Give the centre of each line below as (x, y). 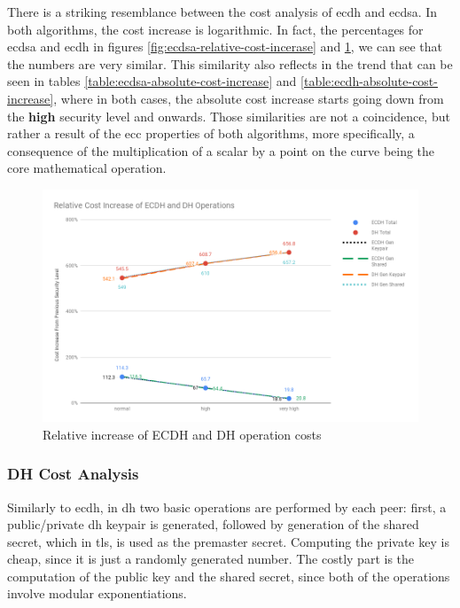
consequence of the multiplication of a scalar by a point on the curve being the (221, 150)
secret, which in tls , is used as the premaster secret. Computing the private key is (228, 541)
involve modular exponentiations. (97, 593)
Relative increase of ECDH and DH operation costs (182, 434)
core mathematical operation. (87, 168)
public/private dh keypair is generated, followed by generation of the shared (213, 524)
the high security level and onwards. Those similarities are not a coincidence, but (229, 116)
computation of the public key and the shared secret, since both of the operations (229, 576)
